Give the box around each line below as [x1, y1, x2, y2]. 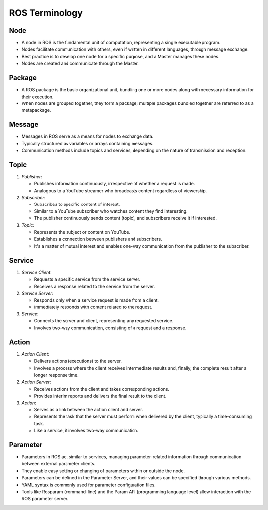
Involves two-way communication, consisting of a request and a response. [34, 325, 187, 331]
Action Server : [21, 379, 51, 385]
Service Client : [21, 269, 52, 275]
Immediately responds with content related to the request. [34, 304, 153, 310]
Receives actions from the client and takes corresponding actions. [34, 386, 170, 392]
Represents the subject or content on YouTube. [34, 229, 131, 235]
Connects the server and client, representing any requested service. [34, 318, 174, 324]
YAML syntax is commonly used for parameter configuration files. [21, 482, 156, 488]
